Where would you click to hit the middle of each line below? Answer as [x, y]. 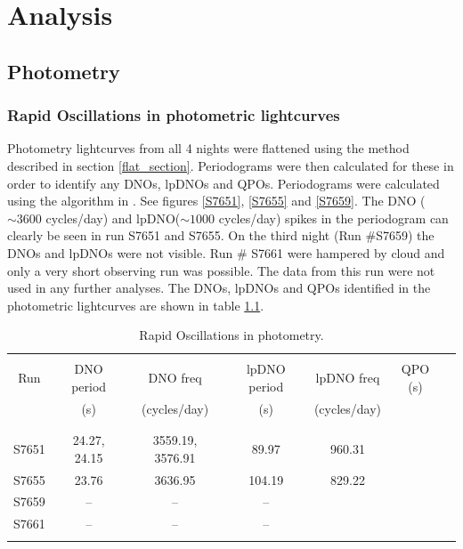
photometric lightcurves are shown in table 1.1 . [136, 305]
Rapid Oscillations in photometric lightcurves [174, 115]
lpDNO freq [348, 378]
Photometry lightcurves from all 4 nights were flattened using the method [208, 148]
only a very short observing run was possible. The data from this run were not [221, 270]
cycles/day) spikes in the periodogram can [333, 218]
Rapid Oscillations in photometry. [231, 335]
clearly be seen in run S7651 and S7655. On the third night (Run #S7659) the [221, 235]
